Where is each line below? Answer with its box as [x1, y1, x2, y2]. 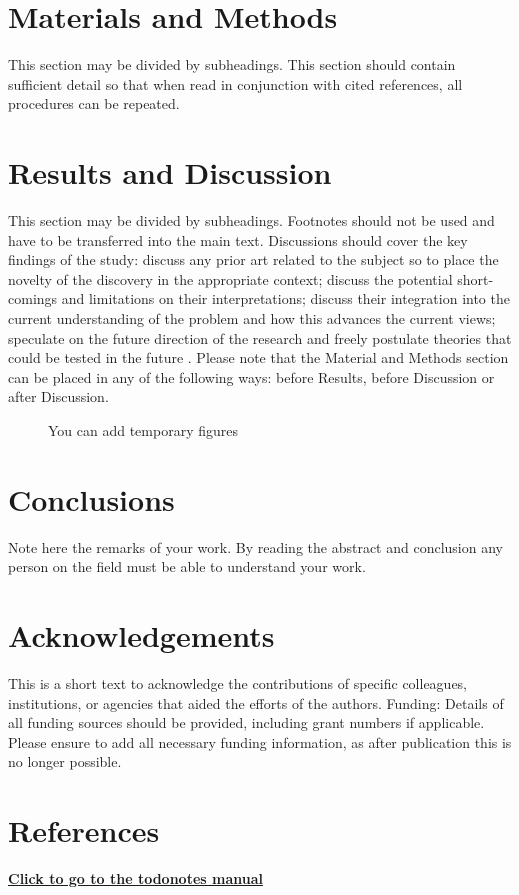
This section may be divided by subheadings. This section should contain [8, 54, 456, 75]
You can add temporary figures [48, 419, 238, 440]
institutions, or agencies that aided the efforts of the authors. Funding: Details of [8, 692, 504, 713]
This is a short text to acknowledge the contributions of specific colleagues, [8, 673, 468, 693]
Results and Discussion [8, 152, 332, 193]
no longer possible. [8, 751, 122, 772]
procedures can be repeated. [8, 93, 180, 114]
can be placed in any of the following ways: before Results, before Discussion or [8, 366, 495, 387]
